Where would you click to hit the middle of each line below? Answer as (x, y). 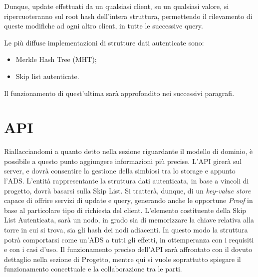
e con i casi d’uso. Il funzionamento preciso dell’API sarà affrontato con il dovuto (128, 249)
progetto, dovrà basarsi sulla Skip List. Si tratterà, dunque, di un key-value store (128, 190)
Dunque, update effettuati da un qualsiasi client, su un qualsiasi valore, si (117, 6)
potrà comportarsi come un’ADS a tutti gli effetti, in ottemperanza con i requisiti (129, 239)
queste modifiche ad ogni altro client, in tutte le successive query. (104, 26)
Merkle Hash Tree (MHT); (56, 59)
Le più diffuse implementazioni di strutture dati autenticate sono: (104, 42)
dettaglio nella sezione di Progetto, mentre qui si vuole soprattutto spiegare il (123, 259)
